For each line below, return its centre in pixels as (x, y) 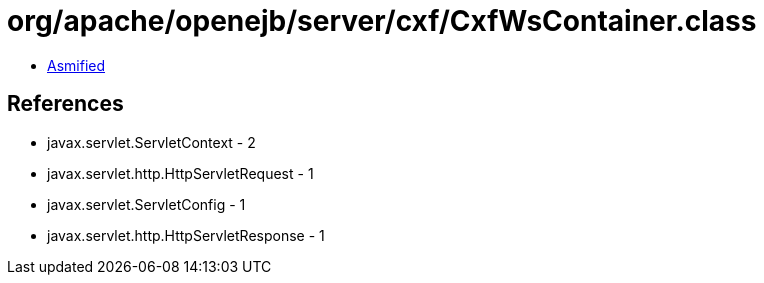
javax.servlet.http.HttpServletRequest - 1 (180, 173)
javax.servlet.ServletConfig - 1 (146, 204)
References (65, 104)
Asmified (76, 65)
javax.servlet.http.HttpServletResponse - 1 (186, 235)
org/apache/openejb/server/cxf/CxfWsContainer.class (382, 21)
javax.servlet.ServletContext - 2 (151, 142)
